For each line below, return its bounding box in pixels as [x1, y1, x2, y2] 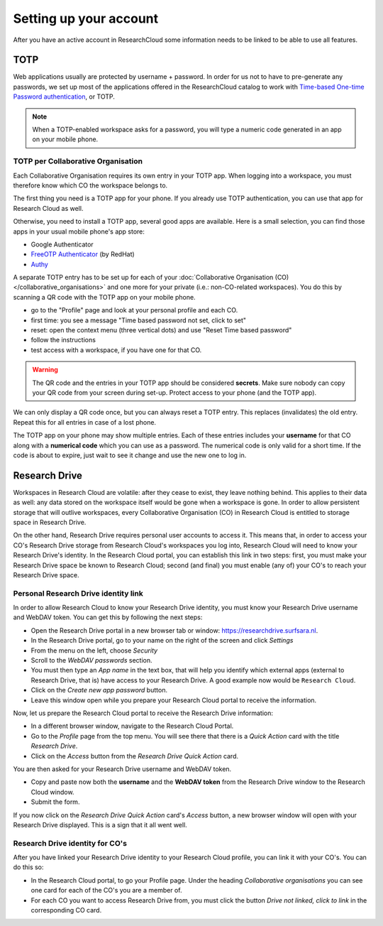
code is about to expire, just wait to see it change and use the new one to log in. [13, 451, 247, 459]
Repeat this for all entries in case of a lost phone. [13, 418, 156, 426]
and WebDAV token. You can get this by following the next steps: [13, 613, 203, 621]
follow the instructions [30, 336, 96, 344]
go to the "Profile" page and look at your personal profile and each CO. [30, 306, 238, 315]
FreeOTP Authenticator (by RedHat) [30, 250, 135, 258]
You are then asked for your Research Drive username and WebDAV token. [13, 764, 232, 773]
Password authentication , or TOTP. [13, 92, 115, 101]
